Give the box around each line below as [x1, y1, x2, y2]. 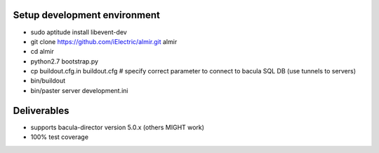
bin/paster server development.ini [30, 86, 128, 94]
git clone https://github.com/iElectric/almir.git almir [30, 37, 178, 45]
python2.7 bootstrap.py [30, 57, 98, 66]
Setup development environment [13, 9, 161, 21]
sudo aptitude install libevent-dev [30, 28, 128, 36]
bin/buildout [30, 77, 66, 85]
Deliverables [13, 105, 69, 117]
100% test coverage [30, 133, 89, 141]
